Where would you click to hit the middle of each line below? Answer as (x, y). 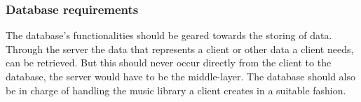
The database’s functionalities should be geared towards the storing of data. (169, 35)
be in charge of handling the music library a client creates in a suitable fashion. (176, 90)
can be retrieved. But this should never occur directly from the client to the (169, 63)
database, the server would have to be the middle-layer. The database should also (181, 76)
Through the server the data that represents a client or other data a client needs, (180, 49)
